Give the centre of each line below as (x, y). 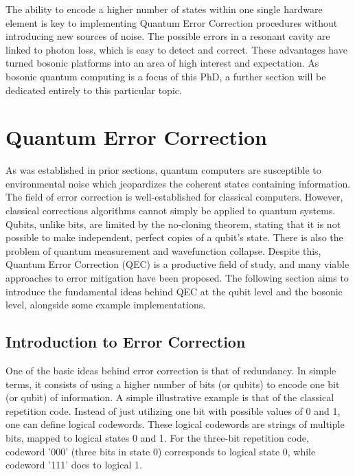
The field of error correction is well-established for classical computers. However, (174, 197)
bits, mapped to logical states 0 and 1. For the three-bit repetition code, (157, 437)
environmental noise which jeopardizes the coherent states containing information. (178, 183)
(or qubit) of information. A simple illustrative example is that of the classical (170, 397)
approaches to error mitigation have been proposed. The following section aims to (177, 278)
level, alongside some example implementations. (106, 305)
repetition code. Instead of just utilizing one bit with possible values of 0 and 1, (173, 410)
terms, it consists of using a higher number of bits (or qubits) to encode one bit (173, 384)
